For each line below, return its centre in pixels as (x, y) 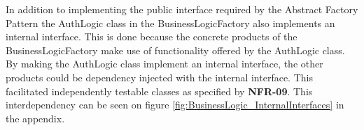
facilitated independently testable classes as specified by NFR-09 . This (159, 91)
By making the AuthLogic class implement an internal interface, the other (164, 64)
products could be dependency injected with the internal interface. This (159, 77)
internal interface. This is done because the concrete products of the (152, 36)
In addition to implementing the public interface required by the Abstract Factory (182, 9)
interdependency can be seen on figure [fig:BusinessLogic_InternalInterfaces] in (175, 105)
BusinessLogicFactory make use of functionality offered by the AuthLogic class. (175, 50)
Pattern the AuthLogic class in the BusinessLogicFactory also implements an (170, 23)
